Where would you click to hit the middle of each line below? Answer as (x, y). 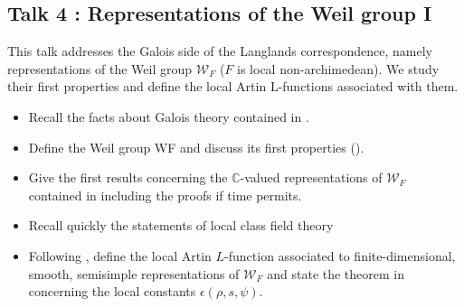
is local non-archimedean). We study (338, 68)
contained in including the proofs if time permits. (165, 195)
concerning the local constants (112, 291)
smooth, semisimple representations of (134, 273)
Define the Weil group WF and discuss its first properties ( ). (196, 147)
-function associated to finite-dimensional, (340, 255)
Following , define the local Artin (120, 255)
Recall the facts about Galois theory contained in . (169, 116)
